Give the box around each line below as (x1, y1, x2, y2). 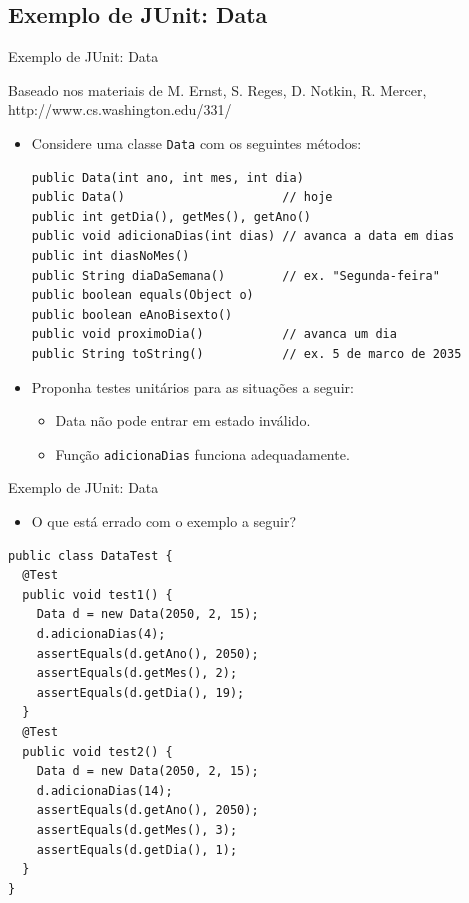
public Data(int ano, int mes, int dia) (31, 170, 304, 185)
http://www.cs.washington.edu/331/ (8, 99, 232, 120)
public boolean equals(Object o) (31, 288, 254, 303)
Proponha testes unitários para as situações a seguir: (31, 376, 354, 397)
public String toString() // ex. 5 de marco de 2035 (31, 346, 462, 361)
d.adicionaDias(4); (36, 626, 166, 641)
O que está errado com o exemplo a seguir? (31, 511, 297, 532)
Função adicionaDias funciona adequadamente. (55, 443, 350, 464)
